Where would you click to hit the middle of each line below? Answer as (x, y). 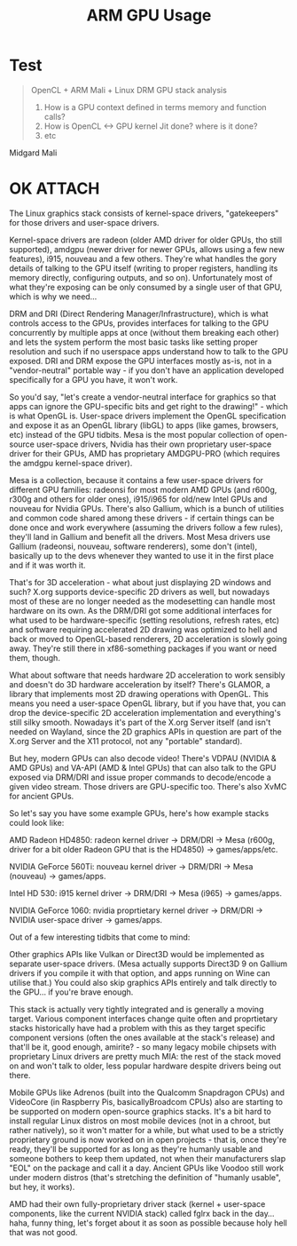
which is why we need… (53, 296)
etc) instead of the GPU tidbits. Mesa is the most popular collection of (137, 434)
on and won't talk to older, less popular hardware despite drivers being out (145, 1066)
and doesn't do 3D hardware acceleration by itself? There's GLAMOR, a (140, 684)
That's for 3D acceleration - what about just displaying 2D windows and (141, 582)
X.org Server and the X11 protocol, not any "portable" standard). (126, 741)
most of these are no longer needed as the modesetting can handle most (142, 601)
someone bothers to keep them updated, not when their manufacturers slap (148, 1158)
